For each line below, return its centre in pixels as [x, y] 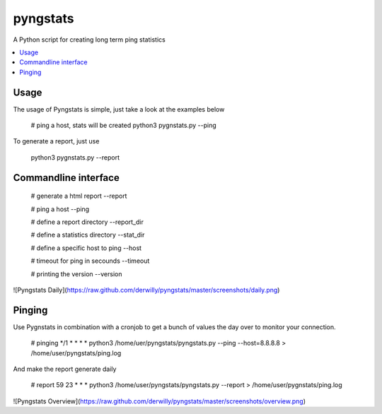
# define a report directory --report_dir [87, 222]
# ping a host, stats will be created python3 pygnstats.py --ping [123, 125]
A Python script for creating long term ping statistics [89, 40]
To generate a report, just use [56, 141]
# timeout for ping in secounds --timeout [90, 261]
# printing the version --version [76, 274]
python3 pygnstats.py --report [75, 157]
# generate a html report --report [79, 196]
